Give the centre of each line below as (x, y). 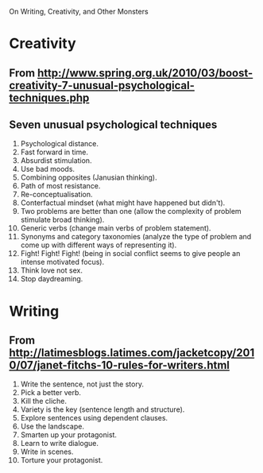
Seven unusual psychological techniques (113, 124)
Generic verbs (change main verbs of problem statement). (116, 228)
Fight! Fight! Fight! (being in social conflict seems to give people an (130, 254)
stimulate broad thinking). (62, 220)
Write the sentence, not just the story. (82, 384)
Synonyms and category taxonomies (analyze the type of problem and (136, 237)
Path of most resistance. (60, 186)
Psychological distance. (59, 144)
